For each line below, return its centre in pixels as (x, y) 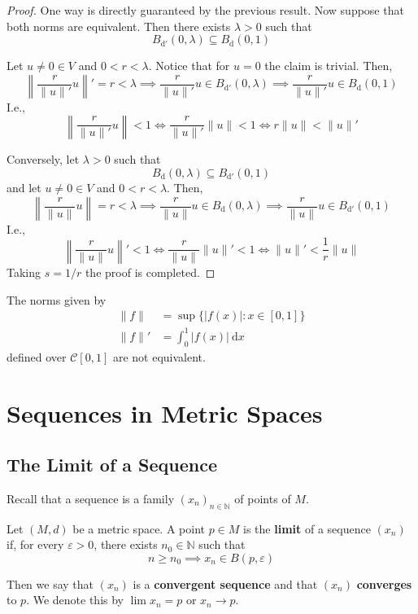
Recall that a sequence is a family (91, 498)
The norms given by (57, 299)
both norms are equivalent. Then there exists (119, 26)
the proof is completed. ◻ (150, 272)
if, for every (35, 544)
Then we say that (50, 583)
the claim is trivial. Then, (329, 66)
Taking (24, 272)
